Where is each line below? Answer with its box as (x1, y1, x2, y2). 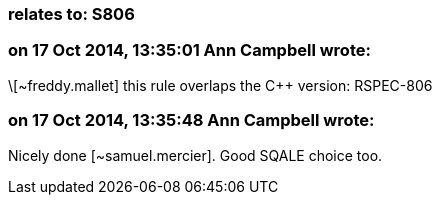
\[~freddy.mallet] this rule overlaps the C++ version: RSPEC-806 (8, 76, 433, 94)
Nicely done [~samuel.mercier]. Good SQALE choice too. (8, 146, 383, 164)
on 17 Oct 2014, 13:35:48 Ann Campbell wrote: (8, 110, 375, 131)
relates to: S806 (8, 4, 135, 24)
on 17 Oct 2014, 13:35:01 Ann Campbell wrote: (8, 40, 371, 61)
